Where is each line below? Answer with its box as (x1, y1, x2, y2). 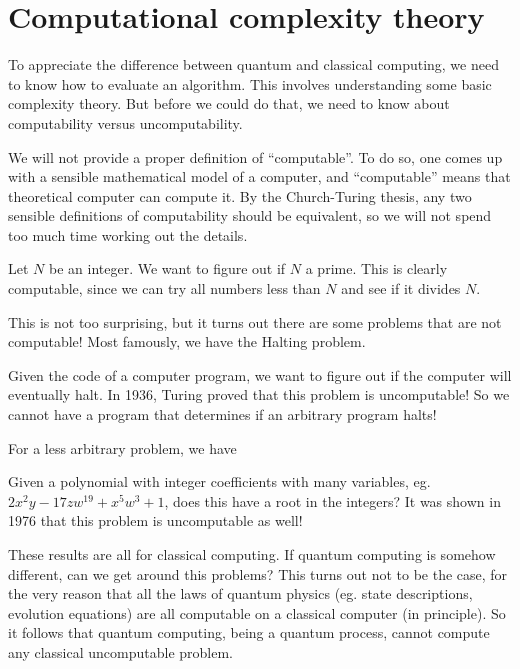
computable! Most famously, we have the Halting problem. (8, 331, 366, 352)
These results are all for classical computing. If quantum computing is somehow (8, 544, 496, 564)
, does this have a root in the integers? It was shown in (164, 490, 501, 511)
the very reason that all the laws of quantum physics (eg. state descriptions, (8, 583, 473, 604)
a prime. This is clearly (305, 258, 448, 279)
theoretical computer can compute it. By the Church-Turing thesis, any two (8, 185, 472, 206)
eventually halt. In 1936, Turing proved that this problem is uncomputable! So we (8, 384, 510, 405)
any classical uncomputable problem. (8, 641, 233, 662)
